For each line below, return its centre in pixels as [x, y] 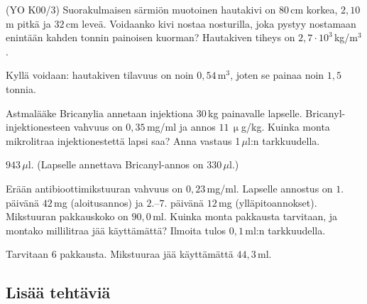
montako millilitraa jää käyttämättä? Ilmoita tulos [116, 230]
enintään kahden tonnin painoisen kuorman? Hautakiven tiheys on [150, 37]
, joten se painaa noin [277, 75]
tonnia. [21, 88]
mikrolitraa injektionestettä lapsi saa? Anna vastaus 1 [123, 140]
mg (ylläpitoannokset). [268, 202]
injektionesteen [38, 127]
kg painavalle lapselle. [255, 113]
